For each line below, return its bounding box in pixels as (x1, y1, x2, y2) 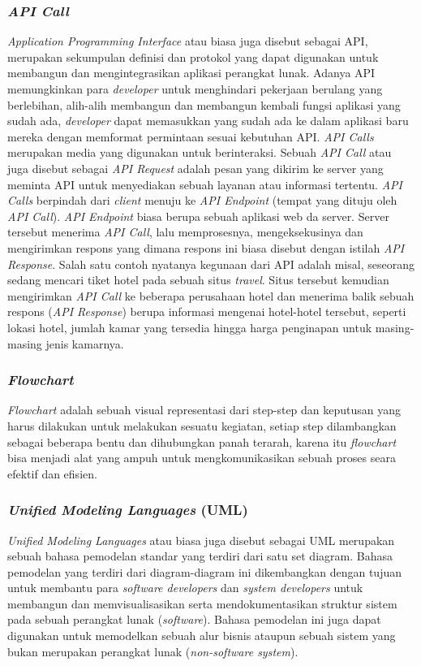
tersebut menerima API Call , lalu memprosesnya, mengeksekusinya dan (7, 223, 363, 240)
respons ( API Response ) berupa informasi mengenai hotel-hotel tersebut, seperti (7, 303, 406, 320)
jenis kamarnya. (45, 335, 124, 352)
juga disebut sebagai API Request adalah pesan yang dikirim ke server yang (7, 159, 384, 176)
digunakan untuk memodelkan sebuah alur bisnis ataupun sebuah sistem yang (7, 627, 396, 644)
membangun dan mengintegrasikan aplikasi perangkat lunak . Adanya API (7, 64, 376, 81)
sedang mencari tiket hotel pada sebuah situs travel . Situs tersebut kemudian (7, 271, 389, 288)
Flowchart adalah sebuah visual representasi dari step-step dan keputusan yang (7, 401, 402, 418)
